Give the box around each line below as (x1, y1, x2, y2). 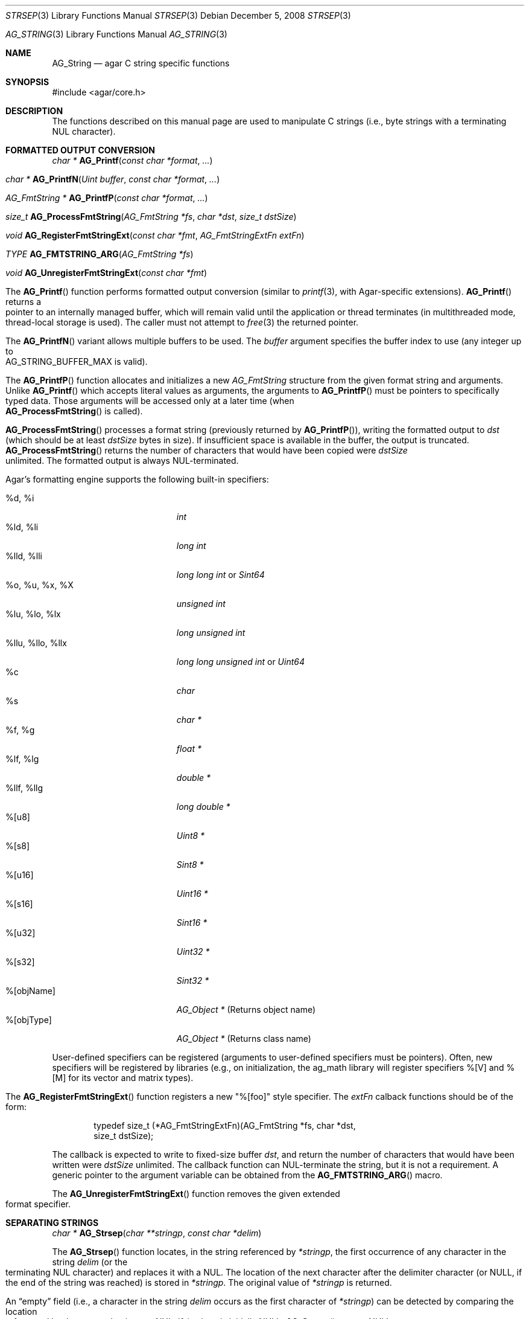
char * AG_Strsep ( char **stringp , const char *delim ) (52, 1228, 262, 1238)
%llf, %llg (5, 783, 43, 793)
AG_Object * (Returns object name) (176, 1004, 316, 1015)
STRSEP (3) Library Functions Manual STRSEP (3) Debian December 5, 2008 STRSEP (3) (5, 10, 351, 21)
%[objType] (5, 1015, 52, 1025)
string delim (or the (52, 1257, 128, 1267)
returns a (5, 297, 42, 307)
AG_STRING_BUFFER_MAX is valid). (5, 356, 148, 367)
